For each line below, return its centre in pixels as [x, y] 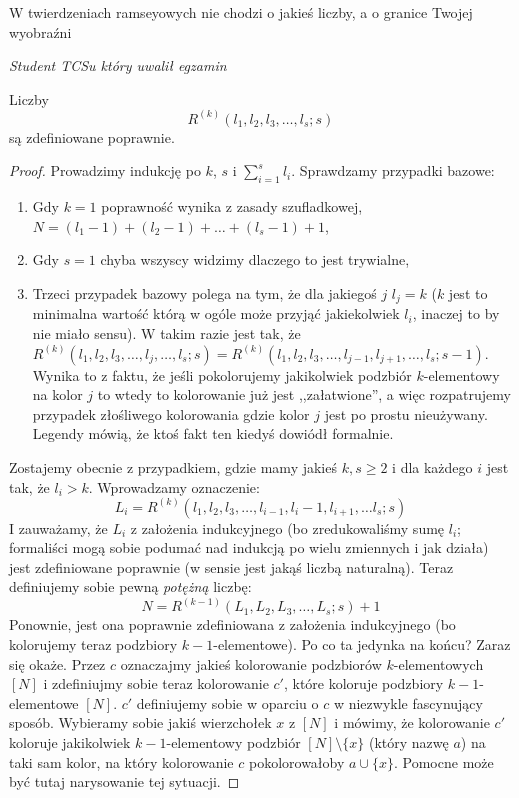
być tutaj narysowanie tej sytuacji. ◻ [124, 781]
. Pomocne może [444, 761]
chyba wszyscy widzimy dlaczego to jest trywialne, [255, 259]
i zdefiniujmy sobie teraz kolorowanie [156, 683]
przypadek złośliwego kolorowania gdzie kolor [171, 413]
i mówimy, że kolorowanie [412, 722]
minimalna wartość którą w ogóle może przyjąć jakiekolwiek [216, 313]
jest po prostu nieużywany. [406, 413]
